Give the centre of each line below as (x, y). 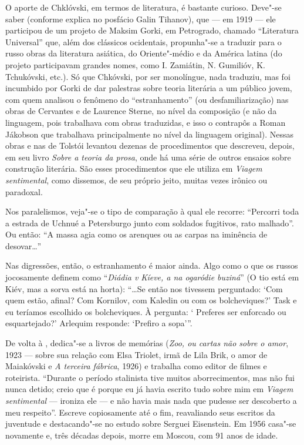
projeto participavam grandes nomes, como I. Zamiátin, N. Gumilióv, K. (135, 64)
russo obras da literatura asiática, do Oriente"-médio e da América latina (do (144, 53)
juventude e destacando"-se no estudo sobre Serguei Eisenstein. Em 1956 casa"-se (151, 424)
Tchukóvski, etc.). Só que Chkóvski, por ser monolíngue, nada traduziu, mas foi (148, 76)
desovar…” (23, 245)
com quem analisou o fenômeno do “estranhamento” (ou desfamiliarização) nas (147, 99)
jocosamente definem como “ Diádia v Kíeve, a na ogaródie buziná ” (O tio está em (152, 277)
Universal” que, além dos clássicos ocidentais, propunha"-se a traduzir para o (143, 41)
